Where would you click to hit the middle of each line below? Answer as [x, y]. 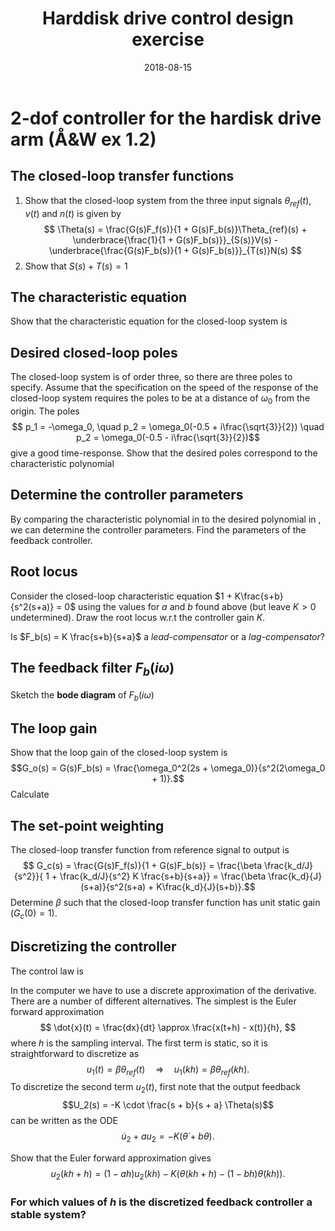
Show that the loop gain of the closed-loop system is [119, 753]
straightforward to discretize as [75, 1053]
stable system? [48, 1214]
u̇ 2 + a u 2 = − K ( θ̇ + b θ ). [168, 1137]
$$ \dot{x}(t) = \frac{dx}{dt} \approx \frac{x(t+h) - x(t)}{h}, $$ [168, 1027]
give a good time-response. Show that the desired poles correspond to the [164, 453]
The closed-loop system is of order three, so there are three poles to [151, 377]
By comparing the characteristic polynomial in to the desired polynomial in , [166, 519]
